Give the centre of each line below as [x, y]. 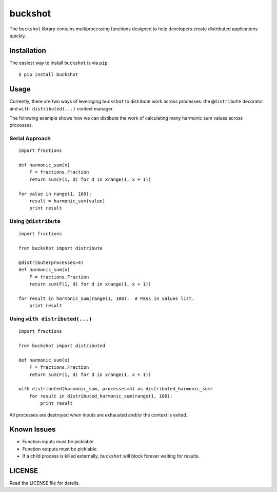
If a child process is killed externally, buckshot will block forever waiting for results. [111, 456]
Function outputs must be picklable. [60, 449]
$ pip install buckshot [48, 75]
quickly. [18, 35]
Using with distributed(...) [51, 319]
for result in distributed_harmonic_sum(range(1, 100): [101, 396]
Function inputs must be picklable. [58, 442]
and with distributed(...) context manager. [62, 108]
